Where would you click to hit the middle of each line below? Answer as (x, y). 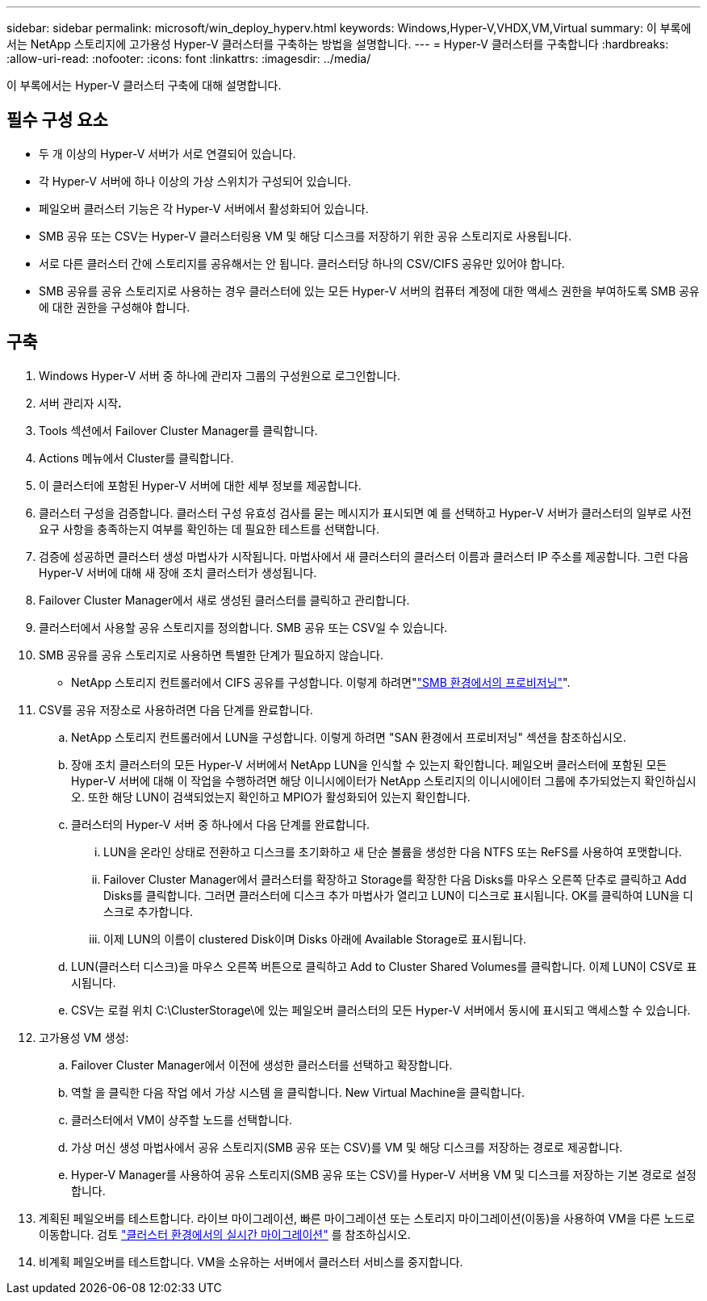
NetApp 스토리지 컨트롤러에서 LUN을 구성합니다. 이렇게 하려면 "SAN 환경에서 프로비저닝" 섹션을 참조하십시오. (349, 737)
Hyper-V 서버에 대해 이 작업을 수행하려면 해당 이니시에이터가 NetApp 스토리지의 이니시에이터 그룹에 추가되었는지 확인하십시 (384, 780)
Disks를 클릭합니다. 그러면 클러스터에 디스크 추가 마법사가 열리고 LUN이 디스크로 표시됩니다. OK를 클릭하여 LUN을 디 (398, 895)
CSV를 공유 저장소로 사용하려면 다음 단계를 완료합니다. (176, 709)
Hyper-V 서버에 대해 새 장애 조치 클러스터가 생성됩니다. (178, 572)
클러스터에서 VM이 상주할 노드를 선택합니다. (182, 1119)
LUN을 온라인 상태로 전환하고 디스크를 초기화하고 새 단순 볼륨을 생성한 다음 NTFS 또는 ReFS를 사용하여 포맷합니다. (393, 851)
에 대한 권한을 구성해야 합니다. (115, 307)
